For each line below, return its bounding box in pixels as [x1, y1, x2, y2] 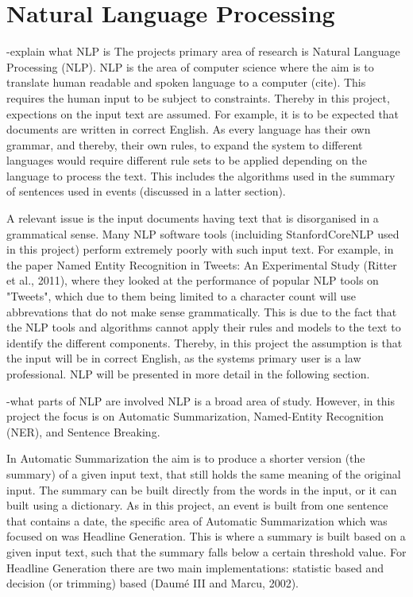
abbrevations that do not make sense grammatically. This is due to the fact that [6, 303, 397, 320]
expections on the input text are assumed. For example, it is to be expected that [6, 105, 399, 122]
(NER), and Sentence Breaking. [6, 423, 160, 440]
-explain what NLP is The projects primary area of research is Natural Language [6, 43, 400, 60]
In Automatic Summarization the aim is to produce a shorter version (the [6, 450, 365, 467]
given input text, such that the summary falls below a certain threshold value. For [6, 543, 407, 560]
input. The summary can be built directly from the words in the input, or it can [6, 481, 397, 498]
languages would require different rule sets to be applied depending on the [6, 152, 367, 169]
